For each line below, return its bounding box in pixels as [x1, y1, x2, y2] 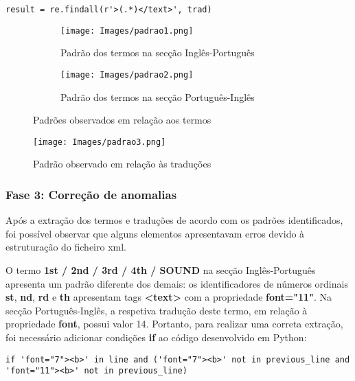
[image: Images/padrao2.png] [60, 69, 194, 80]
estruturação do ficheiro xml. [5, 240, 126, 254]
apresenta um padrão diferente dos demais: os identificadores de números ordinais [5, 276, 348, 290]
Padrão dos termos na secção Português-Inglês [60, 89, 255, 104]
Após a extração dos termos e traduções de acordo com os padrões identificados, [5, 213, 343, 227]
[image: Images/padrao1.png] [60, 25, 194, 36]
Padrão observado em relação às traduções [33, 157, 211, 171]
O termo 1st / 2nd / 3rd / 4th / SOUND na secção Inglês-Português [5, 263, 316, 277]
